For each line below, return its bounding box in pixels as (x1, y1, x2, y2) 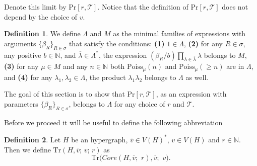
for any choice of (114, 99, 165, 109)
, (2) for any (183, 38, 223, 48)
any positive (4, 49, 41, 60)
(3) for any (4, 61, 39, 71)
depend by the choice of (4, 11, 78, 22)
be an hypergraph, (71, 134, 128, 144)
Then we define (4, 144, 51, 154)
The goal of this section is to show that (4, 89, 125, 99)
